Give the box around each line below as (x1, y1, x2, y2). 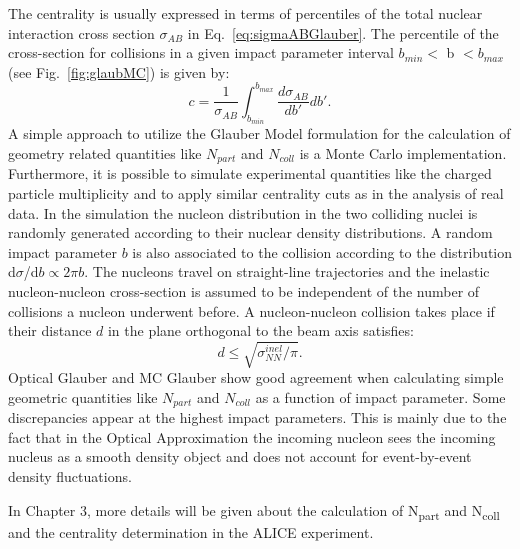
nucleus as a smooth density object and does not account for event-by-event (8, 446, 472, 467)
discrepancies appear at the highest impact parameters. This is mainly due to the (8, 407, 507, 428)
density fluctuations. (8, 466, 132, 487)
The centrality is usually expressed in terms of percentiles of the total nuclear (8, 3, 483, 23)
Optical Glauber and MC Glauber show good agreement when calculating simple (8, 367, 504, 388)
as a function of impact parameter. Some (255, 386, 506, 407)
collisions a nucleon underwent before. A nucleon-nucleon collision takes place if (8, 300, 495, 321)
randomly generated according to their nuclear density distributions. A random (8, 222, 493, 243)
